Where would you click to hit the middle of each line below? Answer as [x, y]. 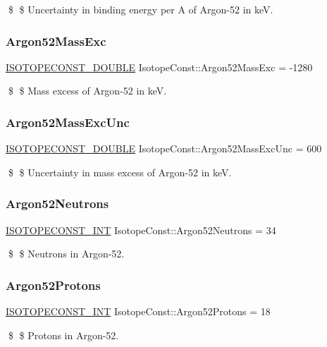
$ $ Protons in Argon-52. [63, 335]
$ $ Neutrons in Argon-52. [66, 254]
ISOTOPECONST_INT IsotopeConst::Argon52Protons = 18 [138, 311]
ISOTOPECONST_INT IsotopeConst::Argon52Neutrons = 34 [141, 230]
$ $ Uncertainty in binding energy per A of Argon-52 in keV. [141, 9]
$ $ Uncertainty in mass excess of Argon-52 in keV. [120, 172]
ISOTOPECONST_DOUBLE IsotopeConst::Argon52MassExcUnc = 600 [164, 148]
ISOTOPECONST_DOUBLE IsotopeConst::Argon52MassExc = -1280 [159, 67]
